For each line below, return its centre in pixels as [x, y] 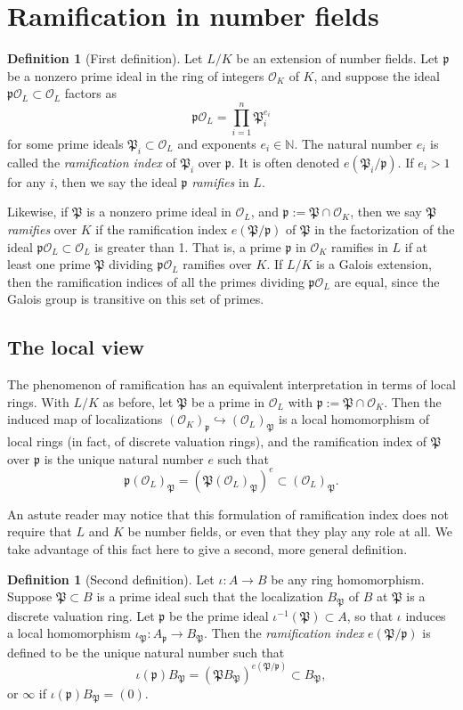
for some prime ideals [65, 144]
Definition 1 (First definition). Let [105, 58]
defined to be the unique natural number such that [146, 652]
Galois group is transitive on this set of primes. [136, 299]
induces [426, 615]
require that [40, 531]
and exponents [217, 144]
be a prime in [228, 401]
